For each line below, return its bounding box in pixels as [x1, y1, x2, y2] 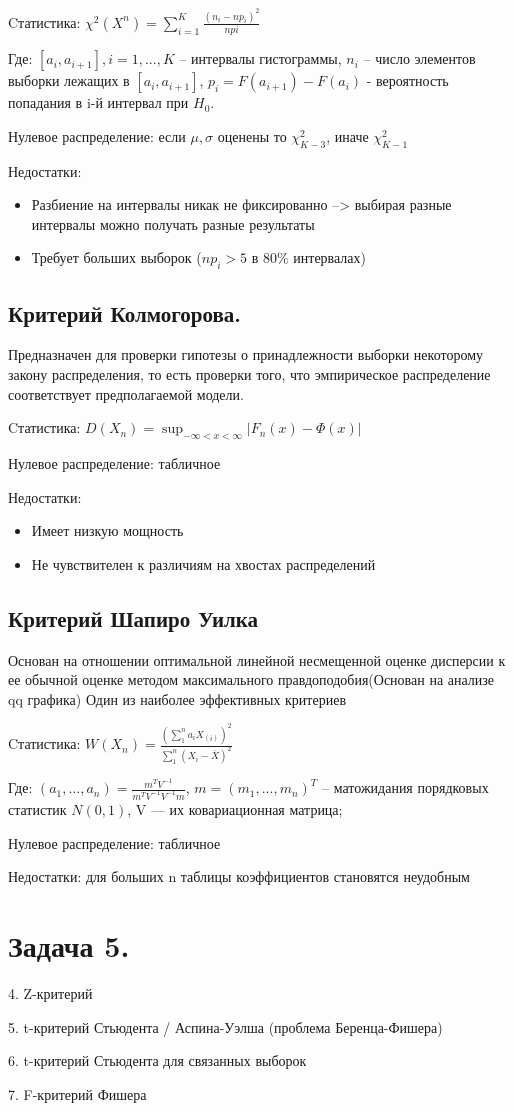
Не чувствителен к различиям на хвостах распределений [31, 553, 376, 574]
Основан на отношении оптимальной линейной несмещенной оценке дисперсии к [8, 649, 506, 670]
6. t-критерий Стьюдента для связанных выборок [8, 1050, 307, 1071]
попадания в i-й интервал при [8, 92, 189, 113]
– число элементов [363, 48, 476, 69]
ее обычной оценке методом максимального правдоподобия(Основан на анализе [8, 669, 495, 690]
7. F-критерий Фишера [8, 1083, 147, 1104]
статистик [8, 799, 67, 819]
